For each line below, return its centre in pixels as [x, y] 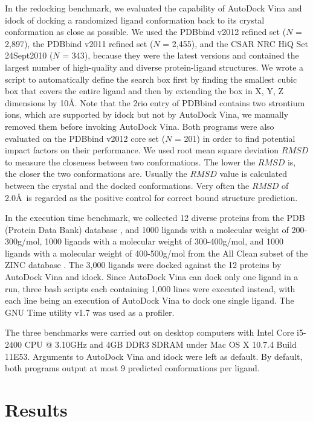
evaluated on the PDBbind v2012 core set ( [85, 138]
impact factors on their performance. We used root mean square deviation [142, 150]
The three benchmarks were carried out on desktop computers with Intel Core [150, 332]
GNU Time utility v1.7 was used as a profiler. [90, 312]
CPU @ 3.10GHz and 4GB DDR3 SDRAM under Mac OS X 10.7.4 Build [160, 344]
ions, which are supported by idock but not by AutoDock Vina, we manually [147, 114]
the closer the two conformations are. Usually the [96, 174]
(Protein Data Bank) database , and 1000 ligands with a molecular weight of [147, 229]
